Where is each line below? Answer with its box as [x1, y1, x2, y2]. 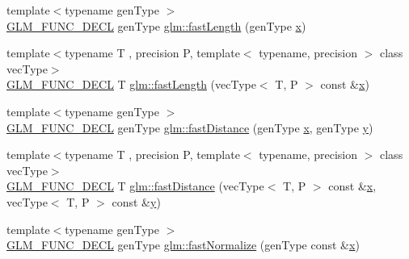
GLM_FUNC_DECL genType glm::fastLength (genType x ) [6, 17, 306, 34]
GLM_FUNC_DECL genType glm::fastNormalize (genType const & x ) [6, 236, 360, 253]
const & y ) [112, 193, 161, 210]
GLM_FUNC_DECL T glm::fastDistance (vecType [6, 178, 264, 194]
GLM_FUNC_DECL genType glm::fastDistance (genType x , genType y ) [6, 119, 373, 136]
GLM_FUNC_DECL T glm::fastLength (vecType [6, 76, 256, 93]
